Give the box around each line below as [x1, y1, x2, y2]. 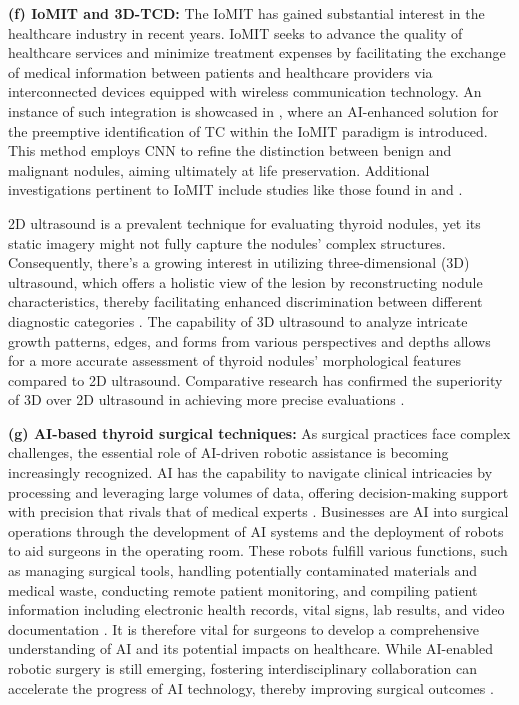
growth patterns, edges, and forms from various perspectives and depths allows [8, 330, 491, 351]
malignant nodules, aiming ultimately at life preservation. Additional [8, 159, 430, 180]
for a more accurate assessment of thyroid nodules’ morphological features [8, 350, 461, 371]
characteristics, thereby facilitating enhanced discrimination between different [8, 291, 483, 312]
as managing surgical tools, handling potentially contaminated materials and [8, 560, 478, 581]
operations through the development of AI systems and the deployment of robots [8, 520, 504, 541]
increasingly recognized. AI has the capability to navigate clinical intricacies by [8, 462, 493, 483]
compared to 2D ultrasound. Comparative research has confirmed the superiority [8, 369, 503, 390]
